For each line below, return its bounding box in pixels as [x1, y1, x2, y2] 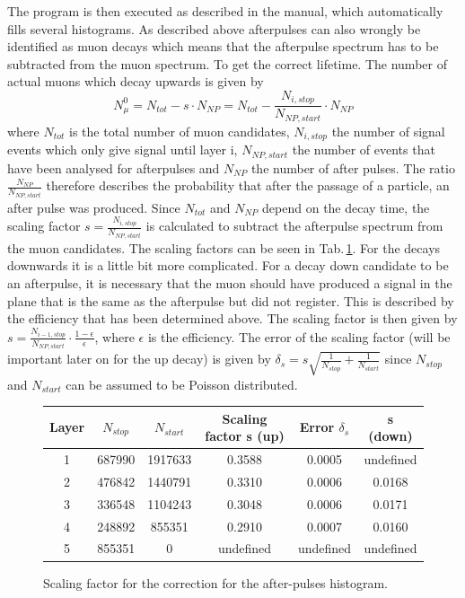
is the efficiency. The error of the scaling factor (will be [147, 327, 451, 346]
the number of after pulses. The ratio [250, 158, 455, 177]
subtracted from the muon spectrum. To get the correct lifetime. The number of [7, 54, 447, 73]
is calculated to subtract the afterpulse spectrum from [145, 216, 443, 235]
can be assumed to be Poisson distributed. [66, 374, 298, 393]
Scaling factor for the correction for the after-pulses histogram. [43, 573, 388, 592]
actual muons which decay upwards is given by [7, 72, 264, 91]
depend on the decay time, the [262, 198, 430, 216]
